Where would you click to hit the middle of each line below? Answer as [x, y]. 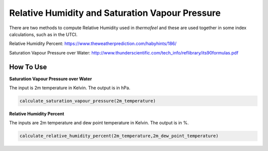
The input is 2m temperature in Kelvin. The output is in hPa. [70, 88]
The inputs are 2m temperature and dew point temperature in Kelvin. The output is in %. [99, 123]
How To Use [28, 67]
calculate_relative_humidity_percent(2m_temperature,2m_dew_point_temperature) [119, 136]
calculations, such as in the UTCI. [43, 34]
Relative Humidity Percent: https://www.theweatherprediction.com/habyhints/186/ [93, 44]
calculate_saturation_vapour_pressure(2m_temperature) [88, 101]
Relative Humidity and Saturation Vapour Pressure [115, 13]
